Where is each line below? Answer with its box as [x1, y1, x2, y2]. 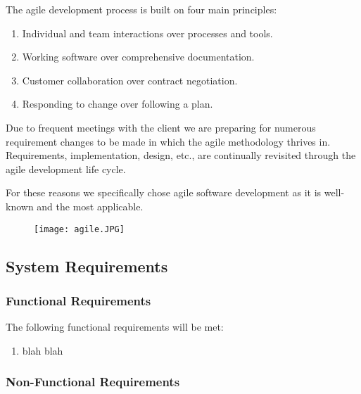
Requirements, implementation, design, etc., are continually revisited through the [6, 148, 356, 163]
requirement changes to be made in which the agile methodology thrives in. [6, 134, 331, 148]
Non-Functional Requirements [6, 373, 180, 390]
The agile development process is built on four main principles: [6, 2, 277, 16]
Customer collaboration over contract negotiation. [22, 72, 238, 87]
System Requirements [6, 255, 168, 277]
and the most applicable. [37, 198, 144, 213]
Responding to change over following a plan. [22, 96, 213, 111]
